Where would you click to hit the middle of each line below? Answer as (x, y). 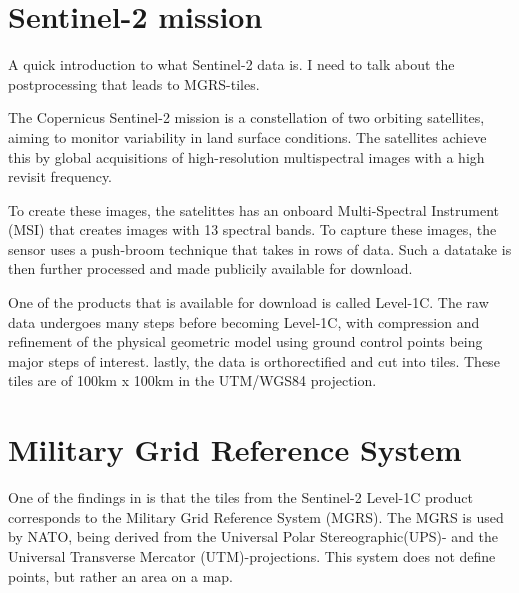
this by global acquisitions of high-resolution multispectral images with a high (246, 156)
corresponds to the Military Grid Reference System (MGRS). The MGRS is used (256, 516)
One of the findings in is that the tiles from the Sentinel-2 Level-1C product (240, 497)
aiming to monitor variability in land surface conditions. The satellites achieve (247, 136)
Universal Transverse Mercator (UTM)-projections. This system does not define (252, 555)
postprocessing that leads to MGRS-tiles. (134, 83)
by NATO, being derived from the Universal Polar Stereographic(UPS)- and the (253, 536)
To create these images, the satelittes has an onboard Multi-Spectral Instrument (253, 209)
